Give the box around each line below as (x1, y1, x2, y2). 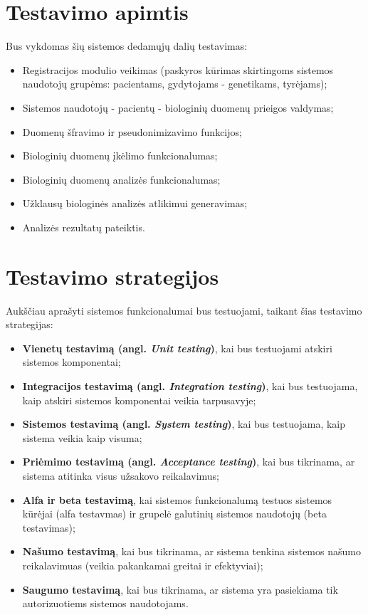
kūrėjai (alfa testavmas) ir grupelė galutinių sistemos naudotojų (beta (22, 506, 327, 521)
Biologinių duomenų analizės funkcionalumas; (22, 172, 221, 186)
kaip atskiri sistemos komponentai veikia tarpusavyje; (22, 392, 256, 407)
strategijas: (6, 317, 53, 332)
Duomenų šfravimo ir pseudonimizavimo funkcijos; (22, 124, 242, 139)
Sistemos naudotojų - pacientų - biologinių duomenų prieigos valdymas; (22, 100, 334, 115)
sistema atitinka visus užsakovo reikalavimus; (22, 468, 220, 483)
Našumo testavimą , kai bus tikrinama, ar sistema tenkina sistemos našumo (22, 544, 361, 559)
